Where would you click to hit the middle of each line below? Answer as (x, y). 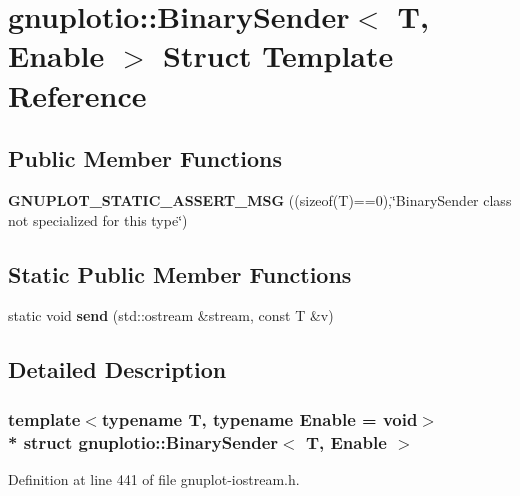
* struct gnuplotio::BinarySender (143, 441)
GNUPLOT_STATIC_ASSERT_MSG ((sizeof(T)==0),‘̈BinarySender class (260, 199)
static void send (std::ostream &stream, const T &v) (171, 315)
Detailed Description (117, 369)
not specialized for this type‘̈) (98, 219)
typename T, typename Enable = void (259, 418)
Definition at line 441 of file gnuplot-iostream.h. (154, 478)
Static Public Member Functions (180, 273)
